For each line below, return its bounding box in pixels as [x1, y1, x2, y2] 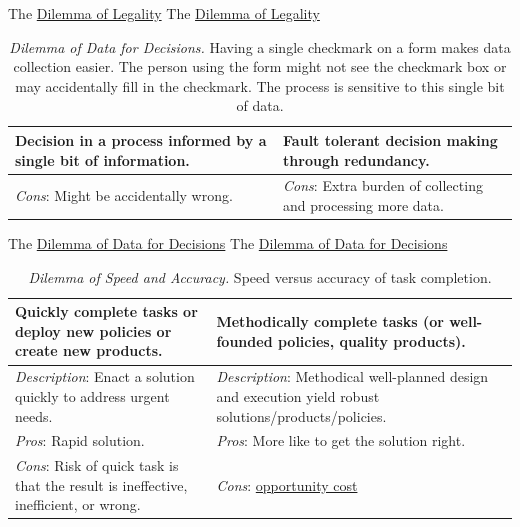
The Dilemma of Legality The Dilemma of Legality [8, 3, 320, 23]
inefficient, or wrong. [15, 494, 141, 515]
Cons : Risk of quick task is [15, 455, 179, 476]
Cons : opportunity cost [216, 474, 358, 495]
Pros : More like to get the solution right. [216, 430, 466, 451]
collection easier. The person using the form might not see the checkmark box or [13, 56, 507, 77]
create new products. [15, 340, 163, 361]
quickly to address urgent [15, 385, 170, 406]
